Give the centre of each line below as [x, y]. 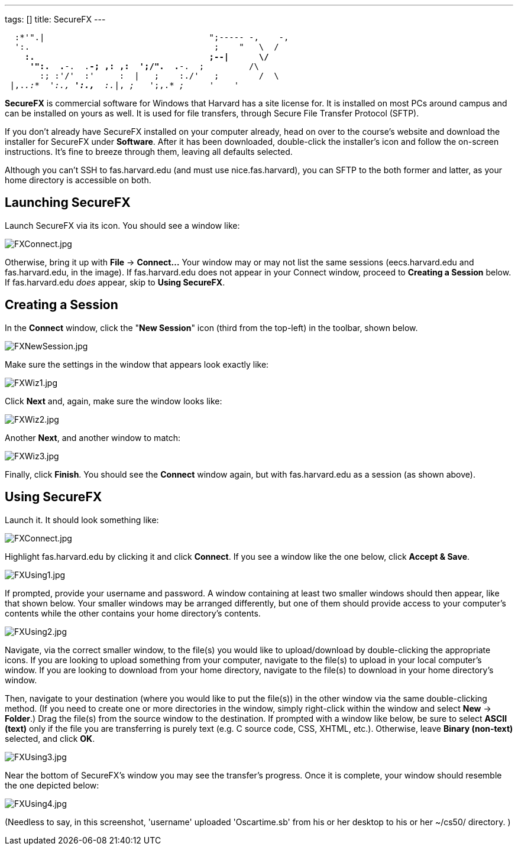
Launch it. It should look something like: [82, 520]
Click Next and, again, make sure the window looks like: [114, 401]
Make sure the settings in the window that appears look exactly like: [137, 364]
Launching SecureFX [68, 203]
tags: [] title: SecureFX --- [55, 19]
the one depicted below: [52, 785]
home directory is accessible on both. [78, 180]
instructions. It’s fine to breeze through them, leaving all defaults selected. [149, 152]
